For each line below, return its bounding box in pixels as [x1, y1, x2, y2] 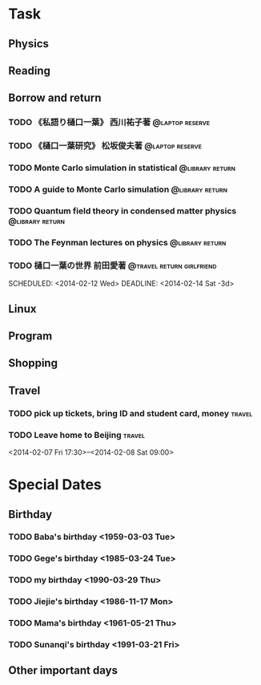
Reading [8, 63, 50, 77]
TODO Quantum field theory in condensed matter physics [8, 205, 237, 217]
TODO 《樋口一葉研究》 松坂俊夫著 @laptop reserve [8, 140, 203, 152]
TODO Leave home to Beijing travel [8, 429, 146, 440]
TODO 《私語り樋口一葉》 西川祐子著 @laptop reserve [8, 117, 211, 128]
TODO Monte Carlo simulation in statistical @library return [8, 162, 236, 173]
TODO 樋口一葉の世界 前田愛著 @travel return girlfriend [8, 260, 217, 271]
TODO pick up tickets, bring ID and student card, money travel [8, 407, 253, 419]
